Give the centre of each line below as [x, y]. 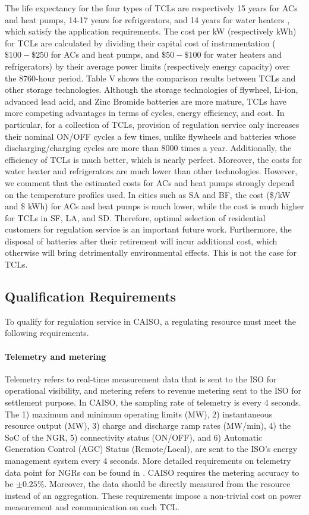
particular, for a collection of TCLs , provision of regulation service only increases [152, 124]
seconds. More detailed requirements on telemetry [201, 460]
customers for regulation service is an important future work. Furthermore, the [148, 229]
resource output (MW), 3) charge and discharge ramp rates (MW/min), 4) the [148, 425]
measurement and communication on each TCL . [92, 507]
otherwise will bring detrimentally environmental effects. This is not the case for [151, 252]
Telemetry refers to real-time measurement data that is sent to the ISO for [141, 379]
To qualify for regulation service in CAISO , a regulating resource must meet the [151, 321]
